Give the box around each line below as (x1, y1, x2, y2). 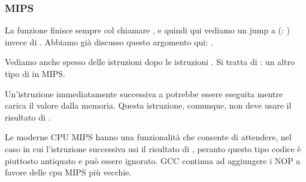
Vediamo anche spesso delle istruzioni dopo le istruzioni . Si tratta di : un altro (5, 55, 295, 68)
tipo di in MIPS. (5, 67, 65, 79)
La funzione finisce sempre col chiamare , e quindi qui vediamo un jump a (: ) (5, 24, 290, 36)
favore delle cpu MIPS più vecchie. (5, 166, 132, 178)
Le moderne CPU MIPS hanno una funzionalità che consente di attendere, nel (5, 131, 292, 143)
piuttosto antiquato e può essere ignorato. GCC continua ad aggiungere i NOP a (5, 154, 301, 166)
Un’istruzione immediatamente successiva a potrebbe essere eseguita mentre (5, 87, 283, 100)
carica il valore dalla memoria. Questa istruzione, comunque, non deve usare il (5, 99, 292, 112)
